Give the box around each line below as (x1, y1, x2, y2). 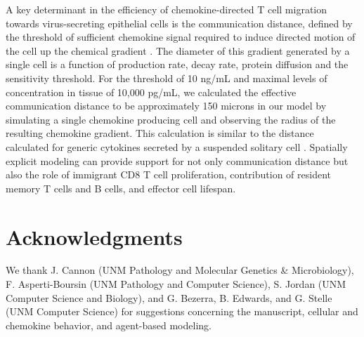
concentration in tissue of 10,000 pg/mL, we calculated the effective (6, 84, 297, 99)
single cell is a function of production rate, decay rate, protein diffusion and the (6, 57, 349, 72)
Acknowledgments (6, 222, 183, 251)
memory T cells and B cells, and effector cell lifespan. (6, 180, 236, 195)
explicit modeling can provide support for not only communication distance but (6, 153, 349, 168)
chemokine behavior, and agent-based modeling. (6, 317, 212, 332)
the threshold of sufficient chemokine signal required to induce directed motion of (6, 29, 356, 44)
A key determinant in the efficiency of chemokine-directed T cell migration (6, 2, 327, 16)
